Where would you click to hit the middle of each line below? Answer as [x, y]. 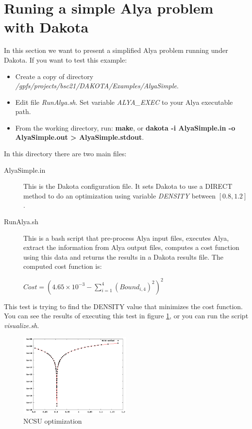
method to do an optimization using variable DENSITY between [120, 195]
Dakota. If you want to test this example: [66, 59]
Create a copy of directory [54, 76]
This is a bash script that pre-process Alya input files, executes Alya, [126, 238]
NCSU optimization [53, 421]
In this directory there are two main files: [65, 154]
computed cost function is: [63, 266]
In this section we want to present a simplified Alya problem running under [116, 50]
